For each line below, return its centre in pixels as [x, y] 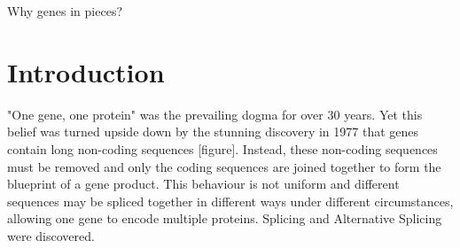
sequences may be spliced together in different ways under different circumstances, [230, 201]
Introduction [86, 71]
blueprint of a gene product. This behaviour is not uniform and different [203, 184]
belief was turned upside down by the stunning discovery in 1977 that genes [213, 132]
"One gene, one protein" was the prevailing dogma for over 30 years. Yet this [215, 114]
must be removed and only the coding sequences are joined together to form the [224, 166]
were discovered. [51, 235]
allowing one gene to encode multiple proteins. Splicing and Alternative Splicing [225, 218]
